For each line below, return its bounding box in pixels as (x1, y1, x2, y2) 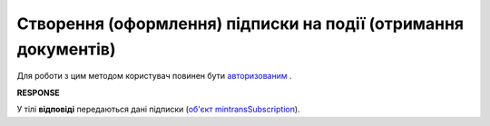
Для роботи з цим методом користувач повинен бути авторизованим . (16, 71, 292, 82)
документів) (16, 39, 117, 59)
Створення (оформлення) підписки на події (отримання (16, 14, 465, 34)
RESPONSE (16, 87, 61, 98)
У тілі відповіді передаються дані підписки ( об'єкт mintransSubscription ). (16, 104, 300, 115)
